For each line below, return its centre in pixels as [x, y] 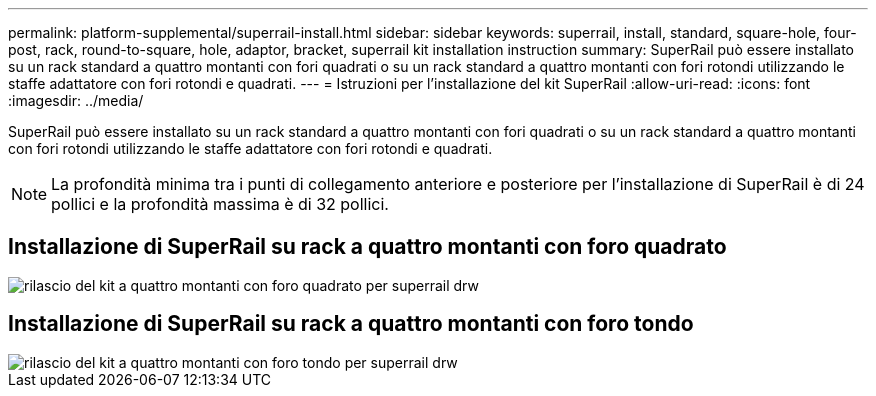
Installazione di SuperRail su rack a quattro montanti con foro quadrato [367, 247]
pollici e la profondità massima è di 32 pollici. [220, 204]
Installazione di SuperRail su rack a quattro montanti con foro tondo [351, 324]
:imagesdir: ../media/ [76, 100]
